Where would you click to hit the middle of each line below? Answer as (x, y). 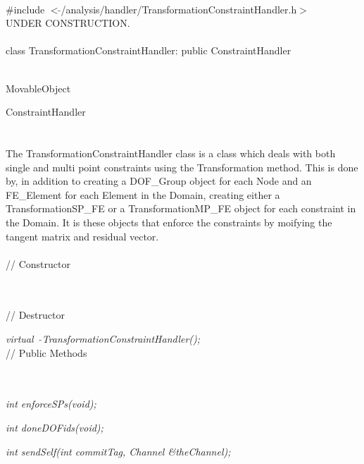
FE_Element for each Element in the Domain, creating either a (143, 194)
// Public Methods (46, 352)
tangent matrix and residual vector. (82, 236)
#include (25, 9)
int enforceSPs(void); (51, 404)
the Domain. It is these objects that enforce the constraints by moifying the (169, 222)
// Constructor (38, 263)
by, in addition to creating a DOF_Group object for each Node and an (159, 181)
